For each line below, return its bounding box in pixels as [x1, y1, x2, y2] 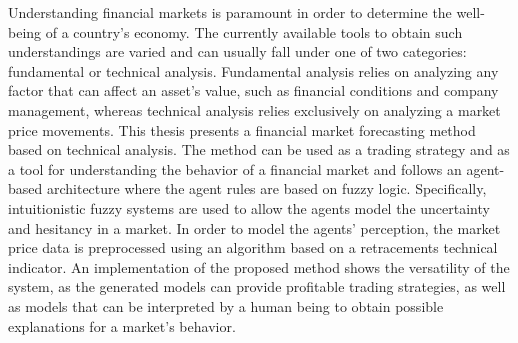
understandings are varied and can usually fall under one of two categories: [8, 41, 467, 62]
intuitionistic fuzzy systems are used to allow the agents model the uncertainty [8, 197, 490, 218]
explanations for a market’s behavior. [8, 315, 236, 336]
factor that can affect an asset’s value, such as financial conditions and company [8, 80, 499, 101]
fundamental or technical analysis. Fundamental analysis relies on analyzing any [8, 60, 499, 81]
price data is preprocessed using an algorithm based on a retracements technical [8, 237, 498, 258]
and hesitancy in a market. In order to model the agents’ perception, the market [8, 217, 501, 238]
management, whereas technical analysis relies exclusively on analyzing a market [8, 99, 501, 120]
